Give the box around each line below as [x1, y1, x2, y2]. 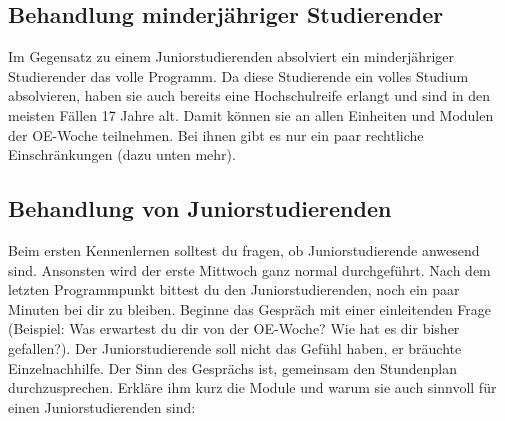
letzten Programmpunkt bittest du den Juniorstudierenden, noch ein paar [8, 279, 460, 300]
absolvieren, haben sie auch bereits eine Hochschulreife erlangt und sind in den [8, 85, 491, 106]
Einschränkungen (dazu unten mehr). [8, 144, 236, 165]
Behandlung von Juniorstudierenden [8, 193, 392, 224]
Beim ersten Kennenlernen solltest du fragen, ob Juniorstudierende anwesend [8, 239, 480, 260]
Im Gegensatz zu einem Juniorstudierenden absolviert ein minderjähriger [8, 46, 455, 67]
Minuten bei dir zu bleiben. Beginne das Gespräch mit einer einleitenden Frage [8, 298, 492, 319]
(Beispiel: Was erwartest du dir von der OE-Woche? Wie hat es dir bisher [8, 318, 460, 339]
